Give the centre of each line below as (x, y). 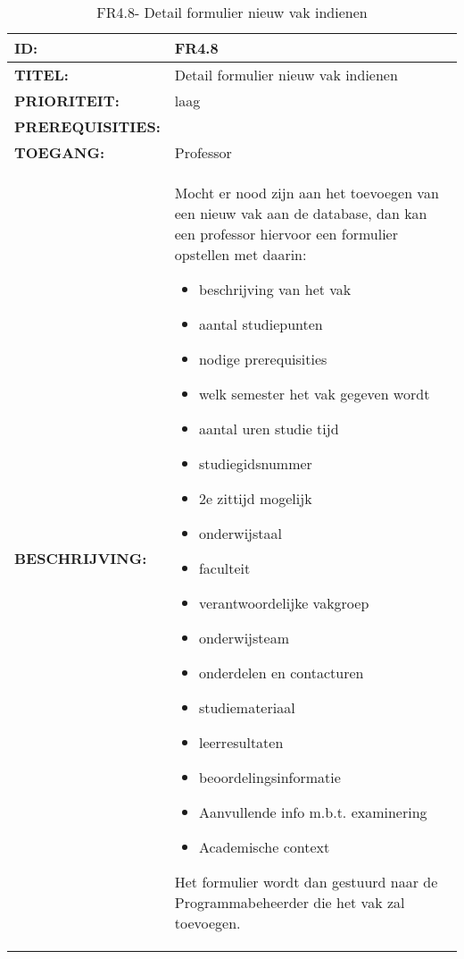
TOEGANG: (60, 152)
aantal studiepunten (261, 324)
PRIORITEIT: (67, 101)
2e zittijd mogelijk (255, 498)
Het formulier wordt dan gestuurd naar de (306, 882)
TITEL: (41, 75)
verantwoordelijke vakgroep (284, 603)
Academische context (264, 847)
